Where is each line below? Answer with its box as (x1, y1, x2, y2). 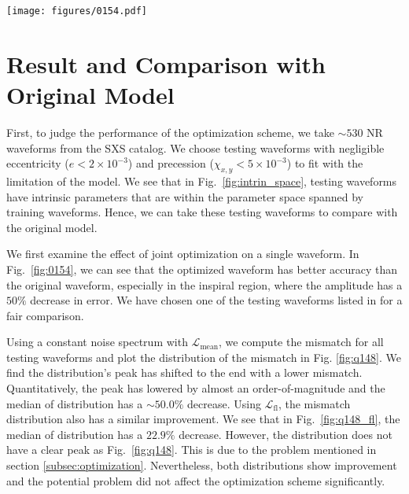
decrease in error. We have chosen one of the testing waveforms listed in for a (30, 292, 403, 308)
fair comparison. (6, 307, 84, 323)
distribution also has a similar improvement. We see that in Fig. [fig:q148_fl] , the (6, 411, 400, 427)
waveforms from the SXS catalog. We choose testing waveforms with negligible (6, 139, 385, 156)
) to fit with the (286, 155, 363, 171)
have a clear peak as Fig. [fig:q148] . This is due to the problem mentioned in (6, 441, 377, 458)
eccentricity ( (6, 155, 69, 171)
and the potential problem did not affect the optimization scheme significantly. (6, 472, 385, 488)
